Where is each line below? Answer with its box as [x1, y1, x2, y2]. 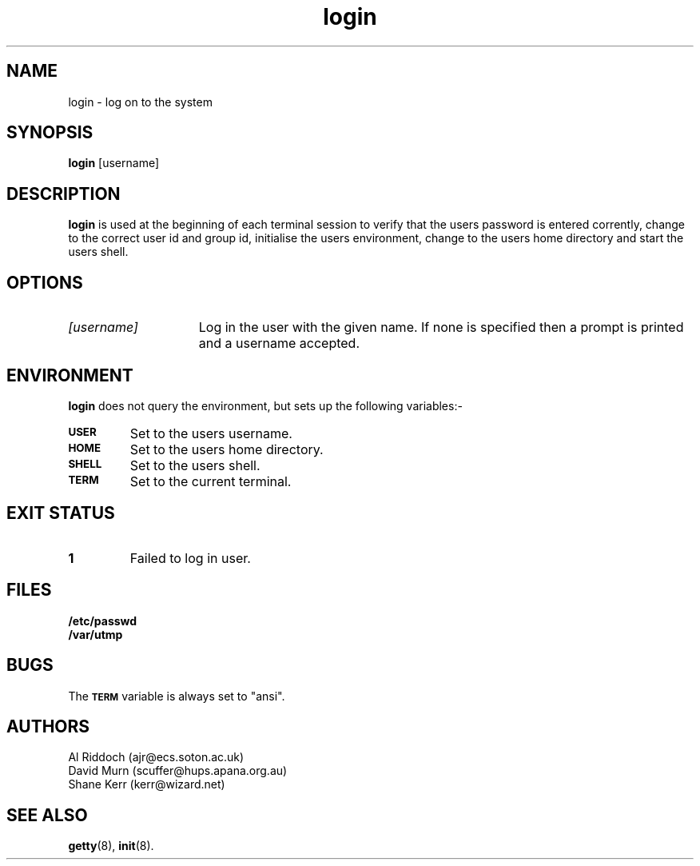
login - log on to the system [68, 94, 213, 109]
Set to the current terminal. [129, 473, 292, 489]
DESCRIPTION [6, 183, 121, 204]
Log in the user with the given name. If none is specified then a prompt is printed [198, 319, 684, 336]
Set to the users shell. [129, 457, 261, 473]
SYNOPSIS [6, 122, 93, 143]
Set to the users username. [129, 425, 292, 441]
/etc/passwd [68, 613, 137, 628]
